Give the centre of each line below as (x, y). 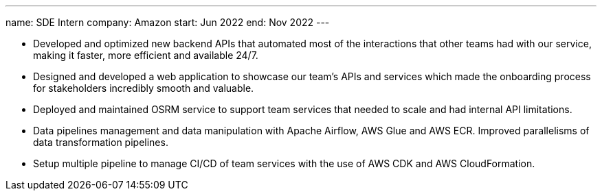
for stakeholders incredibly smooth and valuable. (144, 88)
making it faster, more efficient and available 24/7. (146, 55)
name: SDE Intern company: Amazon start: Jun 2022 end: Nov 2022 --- (168, 22)
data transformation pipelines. (101, 142)
